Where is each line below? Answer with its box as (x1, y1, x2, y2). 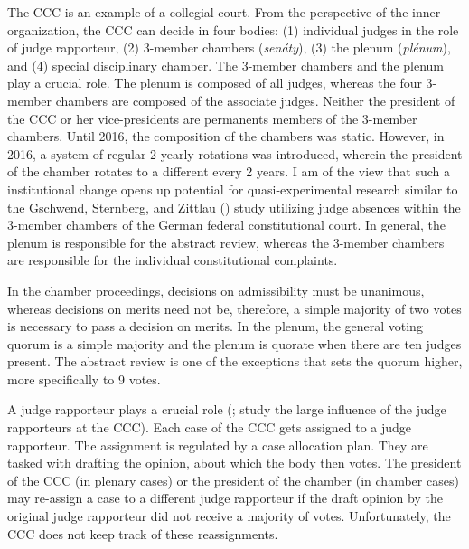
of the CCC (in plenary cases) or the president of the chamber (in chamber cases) (7, 470, 459, 489)
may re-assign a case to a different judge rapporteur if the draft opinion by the (7, 488, 443, 507)
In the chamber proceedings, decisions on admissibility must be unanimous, (7, 280, 425, 299)
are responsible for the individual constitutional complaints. (7, 251, 338, 270)
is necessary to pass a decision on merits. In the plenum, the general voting (7, 317, 423, 336)
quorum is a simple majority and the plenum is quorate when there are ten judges (7, 334, 462, 353)
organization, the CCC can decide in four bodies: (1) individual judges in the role (7, 20, 459, 39)
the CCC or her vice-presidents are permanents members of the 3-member (7, 109, 417, 128)
